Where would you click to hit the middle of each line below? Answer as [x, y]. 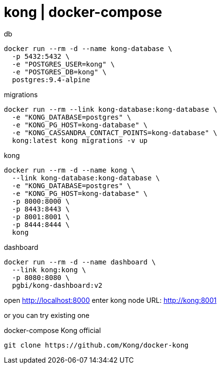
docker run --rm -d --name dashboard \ [80, 262]
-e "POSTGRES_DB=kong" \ [59, 72]
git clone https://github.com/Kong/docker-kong [96, 345]
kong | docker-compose [83, 12]
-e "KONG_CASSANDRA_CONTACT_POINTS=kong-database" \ [115, 132]
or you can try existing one [47, 315]
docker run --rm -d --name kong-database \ [88, 48]
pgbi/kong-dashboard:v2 [57, 285]
